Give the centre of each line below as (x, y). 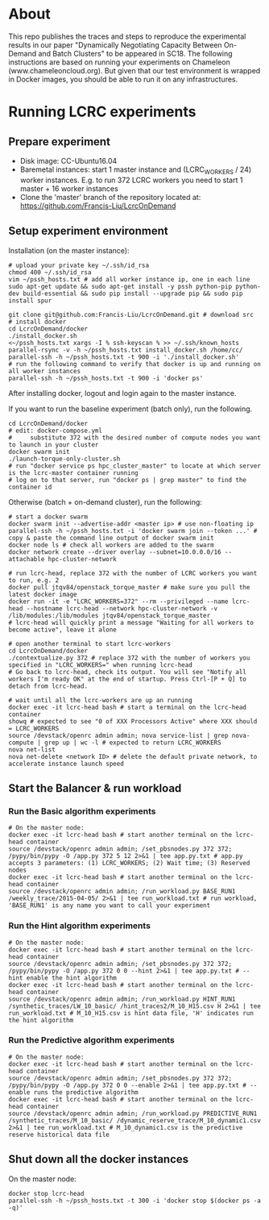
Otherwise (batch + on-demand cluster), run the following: (106, 502)
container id (30, 487)
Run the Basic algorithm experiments (82, 811)
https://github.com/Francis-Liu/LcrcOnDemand (98, 206)
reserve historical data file (59, 1135)
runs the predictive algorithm (86, 1092)
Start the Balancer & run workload (95, 788)
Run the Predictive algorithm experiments (91, 1040)
